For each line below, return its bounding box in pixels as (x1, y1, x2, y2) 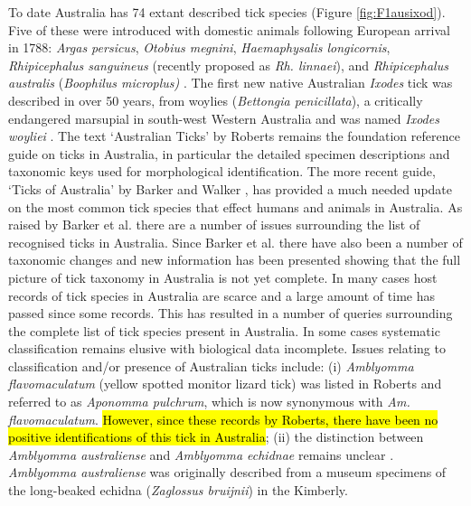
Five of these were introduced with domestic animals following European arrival (8, 20, 450, 39)
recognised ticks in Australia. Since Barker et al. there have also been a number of (8, 232, 463, 251)
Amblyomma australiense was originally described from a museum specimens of (8, 463, 447, 482)
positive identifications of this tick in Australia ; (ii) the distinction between (8, 427, 424, 446)
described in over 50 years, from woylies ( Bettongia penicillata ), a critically (8, 90, 423, 109)
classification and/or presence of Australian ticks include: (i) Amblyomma (8, 356, 414, 375)
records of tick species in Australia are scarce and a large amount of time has (8, 286, 435, 305)
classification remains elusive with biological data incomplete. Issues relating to (8, 339, 446, 358)
